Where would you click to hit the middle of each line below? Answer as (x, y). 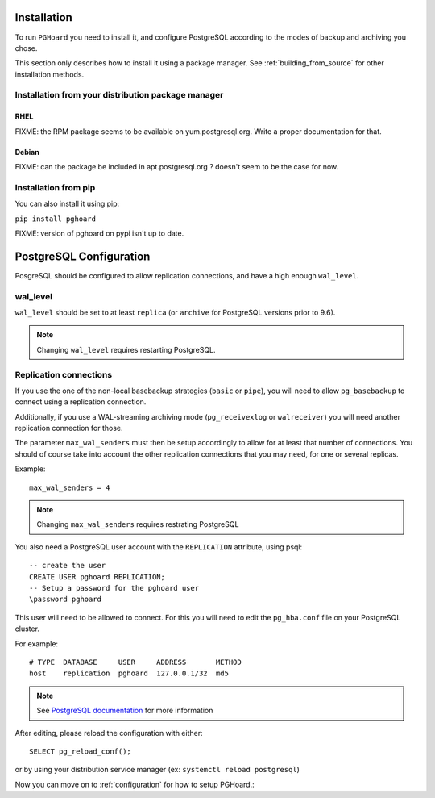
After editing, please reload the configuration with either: (109, 733)
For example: (37, 643)
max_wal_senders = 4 (70, 487)
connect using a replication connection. (81, 402)
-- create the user (68, 566)
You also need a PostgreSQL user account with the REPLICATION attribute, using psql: (159, 547)
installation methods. (50, 74)
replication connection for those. (69, 428)
